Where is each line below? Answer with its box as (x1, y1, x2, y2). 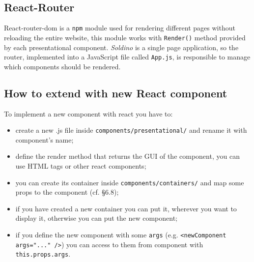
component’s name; (15, 134, 74, 145)
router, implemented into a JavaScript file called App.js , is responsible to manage (4, 52, 251, 62)
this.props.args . (15, 249, 71, 259)
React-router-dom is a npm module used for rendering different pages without (4, 23, 235, 33)
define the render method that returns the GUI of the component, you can (15, 151, 240, 161)
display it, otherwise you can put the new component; (15, 213, 177, 223)
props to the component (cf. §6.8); (15, 187, 119, 197)
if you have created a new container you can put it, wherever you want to (15, 203, 237, 213)
